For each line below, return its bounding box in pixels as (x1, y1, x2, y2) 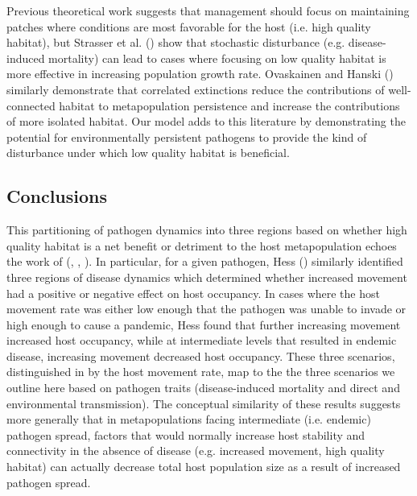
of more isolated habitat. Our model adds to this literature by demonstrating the (6, 113, 406, 130)
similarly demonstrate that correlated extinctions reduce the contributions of (6, 81, 385, 97)
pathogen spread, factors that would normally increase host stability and (6, 426, 365, 443)
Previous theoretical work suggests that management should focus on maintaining (6, 2, 410, 19)
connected (6, 97, 56, 114)
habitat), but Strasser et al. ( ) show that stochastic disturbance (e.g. (6, 34, 345, 51)
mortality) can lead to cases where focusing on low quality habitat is (48, 49, 386, 66)
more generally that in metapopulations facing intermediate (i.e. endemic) (6, 411, 371, 428)
